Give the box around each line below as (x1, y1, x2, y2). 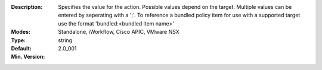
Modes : (11, 28, 31, 36)
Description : (11, 4, 43, 10)
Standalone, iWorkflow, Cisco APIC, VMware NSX (58, 28, 180, 36)
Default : (11, 44, 32, 52)
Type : (11, 36, 26, 44)
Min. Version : (11, 53, 45, 61)
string (58, 36, 73, 44)
